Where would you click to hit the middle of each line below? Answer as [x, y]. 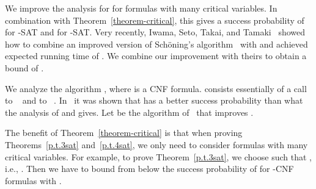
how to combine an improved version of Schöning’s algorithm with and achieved [156, 44]
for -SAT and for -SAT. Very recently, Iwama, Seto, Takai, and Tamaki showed [155, 32]
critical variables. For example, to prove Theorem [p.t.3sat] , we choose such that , [158, 156]
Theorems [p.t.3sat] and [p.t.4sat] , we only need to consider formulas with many [156, 144]
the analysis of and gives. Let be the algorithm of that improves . [129, 112]
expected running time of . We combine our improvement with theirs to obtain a [156, 56]
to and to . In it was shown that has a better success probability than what [154, 100]
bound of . [24, 67]
